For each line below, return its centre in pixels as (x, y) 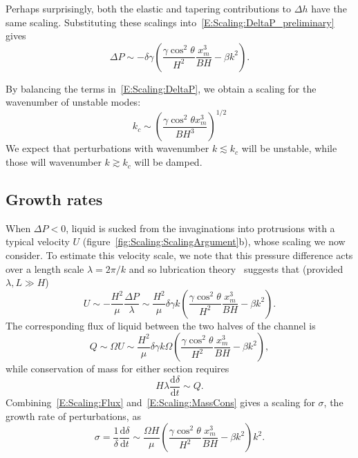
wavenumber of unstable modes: (73, 102)
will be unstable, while (289, 148)
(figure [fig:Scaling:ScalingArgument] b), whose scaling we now (214, 241)
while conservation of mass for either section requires (117, 369)
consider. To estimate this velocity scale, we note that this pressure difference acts (179, 255)
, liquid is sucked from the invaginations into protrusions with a (200, 228)
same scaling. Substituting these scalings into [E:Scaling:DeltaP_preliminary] (170, 22)
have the (329, 8)
